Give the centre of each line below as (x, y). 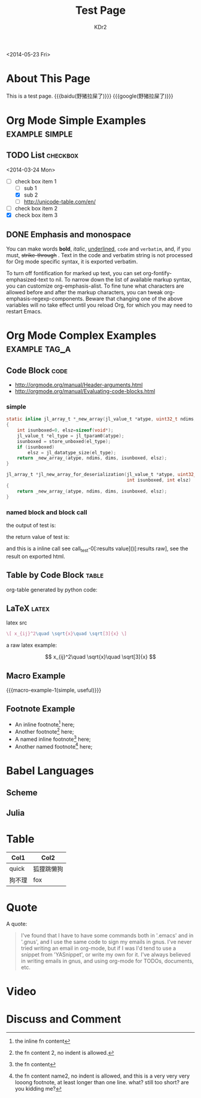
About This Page (48, 79)
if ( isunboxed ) (36, 447)
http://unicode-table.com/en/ (60, 202)
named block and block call (47, 512)
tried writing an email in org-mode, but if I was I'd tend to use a (98, 948)
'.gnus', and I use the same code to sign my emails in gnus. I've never (106, 942)
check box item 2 (36, 209)
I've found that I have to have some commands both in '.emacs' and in (107, 936)
